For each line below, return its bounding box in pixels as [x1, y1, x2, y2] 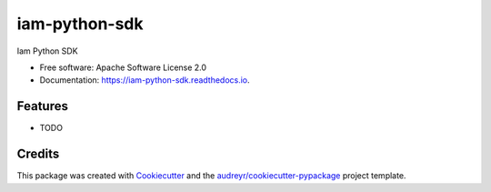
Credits [16, 147, 60, 162]
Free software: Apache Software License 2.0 [39, 62, 207, 73]
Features [16, 98, 68, 114]
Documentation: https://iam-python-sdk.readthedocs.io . [39, 75, 250, 86]
